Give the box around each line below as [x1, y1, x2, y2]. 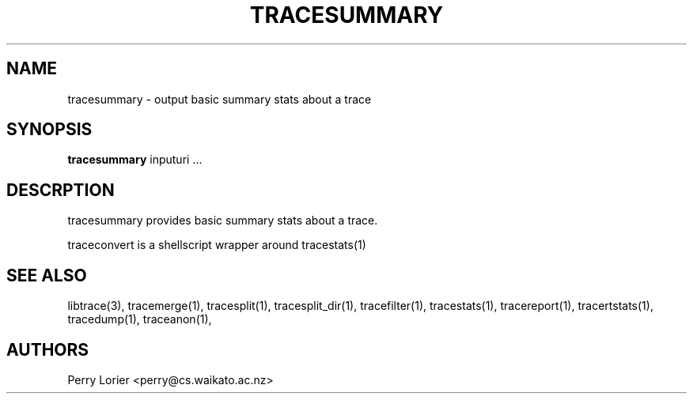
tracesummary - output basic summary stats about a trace [67, 92, 372, 106]
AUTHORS [6, 339, 89, 360]
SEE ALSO [6, 265, 87, 285]
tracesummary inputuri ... [67, 153, 203, 167]
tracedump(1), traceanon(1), [67, 312, 212, 326]
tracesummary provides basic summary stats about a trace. [67, 213, 378, 228]
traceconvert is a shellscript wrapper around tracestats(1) [67, 238, 366, 252]
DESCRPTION [6, 179, 115, 200]
